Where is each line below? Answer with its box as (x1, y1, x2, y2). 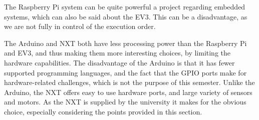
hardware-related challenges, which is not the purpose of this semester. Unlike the (4, 77, 255, 87)
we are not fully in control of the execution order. (4, 21, 156, 31)
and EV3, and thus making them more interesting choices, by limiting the (4, 47, 231, 58)
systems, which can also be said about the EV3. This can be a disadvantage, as (4, 11, 247, 21)
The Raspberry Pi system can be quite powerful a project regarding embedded (4, 1, 245, 11)
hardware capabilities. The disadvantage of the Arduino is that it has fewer (4, 57, 235, 67)
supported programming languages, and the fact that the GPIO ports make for (4, 67, 247, 77)
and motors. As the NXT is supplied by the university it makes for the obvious (4, 96, 246, 107)
